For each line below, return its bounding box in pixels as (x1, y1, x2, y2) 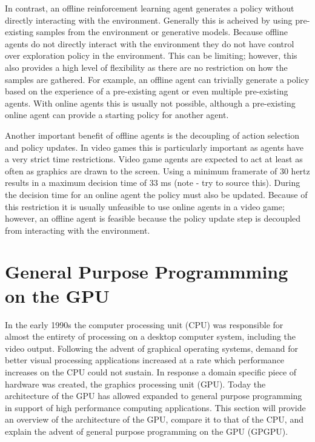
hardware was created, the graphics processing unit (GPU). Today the (5, 377, 266, 390)
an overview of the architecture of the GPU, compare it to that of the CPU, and (5, 413, 303, 426)
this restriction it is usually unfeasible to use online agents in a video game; (5, 200, 285, 213)
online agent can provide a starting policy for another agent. (5, 108, 229, 121)
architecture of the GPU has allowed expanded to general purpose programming (5, 389, 302, 402)
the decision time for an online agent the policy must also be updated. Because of (5, 188, 308, 200)
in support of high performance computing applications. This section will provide (5, 401, 306, 414)
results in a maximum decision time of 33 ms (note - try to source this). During (5, 176, 300, 189)
